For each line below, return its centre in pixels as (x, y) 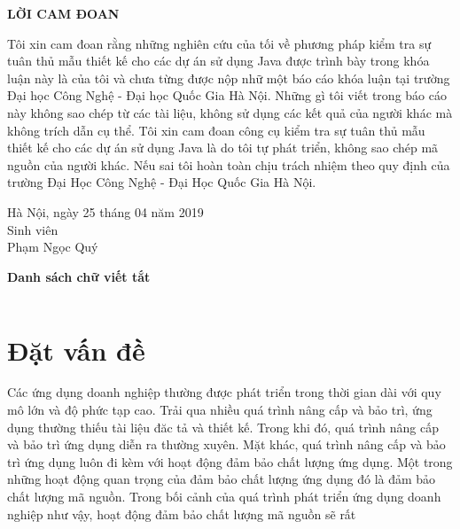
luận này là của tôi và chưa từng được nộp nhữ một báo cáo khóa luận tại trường (229, 78)
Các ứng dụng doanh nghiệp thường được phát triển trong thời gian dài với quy (224, 392)
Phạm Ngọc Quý (53, 247)
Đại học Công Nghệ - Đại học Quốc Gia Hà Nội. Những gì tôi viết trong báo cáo (227, 95)
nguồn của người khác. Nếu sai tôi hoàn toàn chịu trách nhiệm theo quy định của (229, 164)
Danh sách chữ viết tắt (79, 276)
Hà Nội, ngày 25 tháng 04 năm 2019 (105, 211)
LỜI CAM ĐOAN (63, 13)
